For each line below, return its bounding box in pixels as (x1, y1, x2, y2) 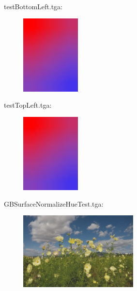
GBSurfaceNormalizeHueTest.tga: (4, 198, 104, 209)
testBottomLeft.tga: (4, 1, 63, 11)
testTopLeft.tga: (4, 100, 52, 110)
